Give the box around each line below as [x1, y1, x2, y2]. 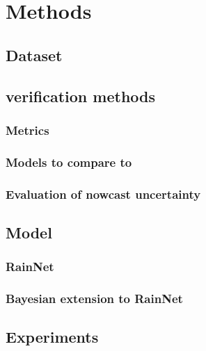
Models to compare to [6, 153, 132, 170]
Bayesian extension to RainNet [6, 290, 183, 307]
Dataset [6, 44, 63, 65]
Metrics [6, 121, 49, 138]
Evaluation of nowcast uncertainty [6, 185, 201, 202]
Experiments [6, 326, 99, 348]
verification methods [6, 85, 155, 106]
